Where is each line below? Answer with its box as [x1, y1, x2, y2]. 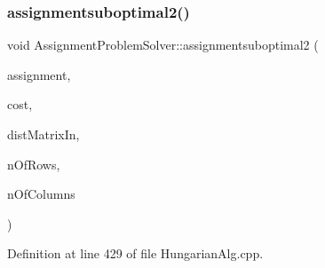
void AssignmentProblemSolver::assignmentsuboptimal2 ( [7, 35, 319, 54]
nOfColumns [7, 185, 75, 203]
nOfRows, [7, 154, 60, 173]
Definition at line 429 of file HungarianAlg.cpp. [7, 244, 264, 263]
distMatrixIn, [7, 125, 80, 143]
